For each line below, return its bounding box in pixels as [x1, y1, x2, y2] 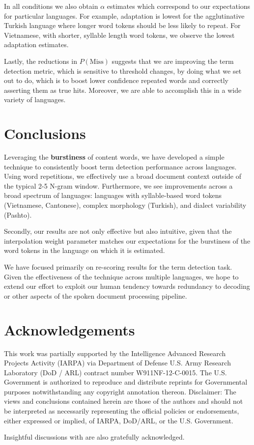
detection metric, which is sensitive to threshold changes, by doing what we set [4, 65, 242, 76]
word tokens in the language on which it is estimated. [4, 245, 165, 255]
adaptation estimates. [4, 39, 69, 50]
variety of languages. [4, 94, 66, 105]
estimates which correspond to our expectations [107, 1, 251, 11]
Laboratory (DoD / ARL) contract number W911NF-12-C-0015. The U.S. [4, 367, 227, 377]
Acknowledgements [4, 319, 135, 339]
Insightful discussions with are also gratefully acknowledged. [4, 432, 185, 442]
